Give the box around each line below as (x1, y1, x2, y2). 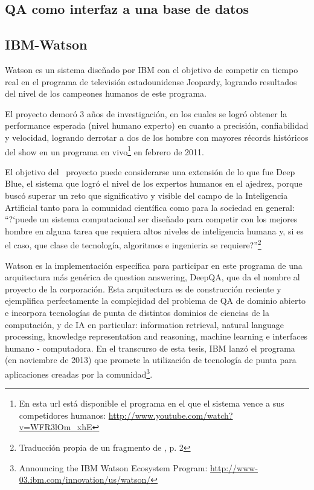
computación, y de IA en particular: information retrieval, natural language (5, 318, 284, 330)
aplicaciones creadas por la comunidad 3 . (5, 366, 153, 380)
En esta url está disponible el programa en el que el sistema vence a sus (19, 397, 284, 410)
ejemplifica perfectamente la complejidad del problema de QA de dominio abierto (5, 294, 306, 307)
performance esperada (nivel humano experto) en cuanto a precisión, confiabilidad (5, 119, 309, 132)
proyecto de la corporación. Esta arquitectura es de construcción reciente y (5, 282, 281, 295)
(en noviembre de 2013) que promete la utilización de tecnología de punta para (5, 353, 296, 366)
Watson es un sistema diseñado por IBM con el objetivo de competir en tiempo (5, 63, 298, 76)
